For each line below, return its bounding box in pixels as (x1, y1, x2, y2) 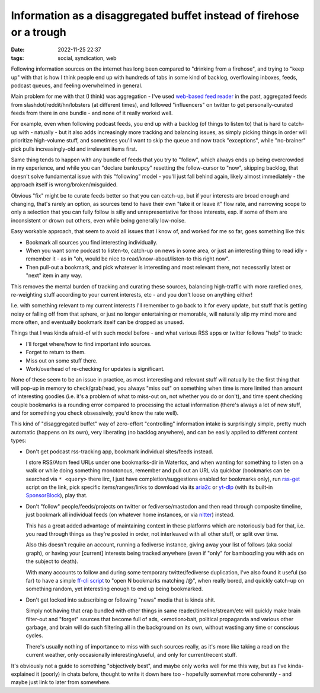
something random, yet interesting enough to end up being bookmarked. (25, 585, 203, 593)
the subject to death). (25, 558, 78, 565)
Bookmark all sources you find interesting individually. (25, 239, 158, 246)
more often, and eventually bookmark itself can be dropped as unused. (11, 319, 184, 326)
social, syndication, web (57, 54, 117, 62)
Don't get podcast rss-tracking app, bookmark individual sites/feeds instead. (25, 448, 213, 455)
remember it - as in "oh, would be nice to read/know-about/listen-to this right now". (25, 255, 230, 262)
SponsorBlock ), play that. (25, 492, 88, 499)
